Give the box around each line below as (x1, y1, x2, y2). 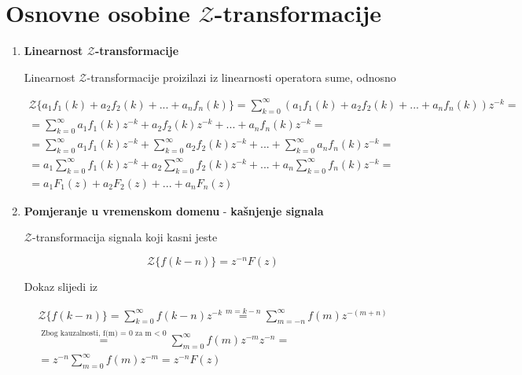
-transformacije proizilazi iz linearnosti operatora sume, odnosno (86, 68, 396, 85)
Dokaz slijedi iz (24, 278, 98, 294)
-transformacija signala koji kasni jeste (31, 229, 218, 245)
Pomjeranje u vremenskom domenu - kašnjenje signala (24, 202, 324, 219)
